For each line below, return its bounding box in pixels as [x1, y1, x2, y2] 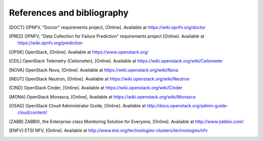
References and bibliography [9, 7, 129, 18]
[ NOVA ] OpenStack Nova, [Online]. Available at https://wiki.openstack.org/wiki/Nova [9, 67, 179, 73]
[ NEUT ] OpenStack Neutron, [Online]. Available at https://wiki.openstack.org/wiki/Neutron [9, 76, 190, 81]
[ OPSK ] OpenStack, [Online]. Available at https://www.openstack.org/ [9, 49, 149, 55]
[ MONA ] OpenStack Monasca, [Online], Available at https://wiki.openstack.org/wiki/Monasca [9, 94, 196, 100]
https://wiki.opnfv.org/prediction [18, 40, 83, 46]
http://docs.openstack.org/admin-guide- [147, 103, 228, 109]
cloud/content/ [18, 110, 47, 116]
